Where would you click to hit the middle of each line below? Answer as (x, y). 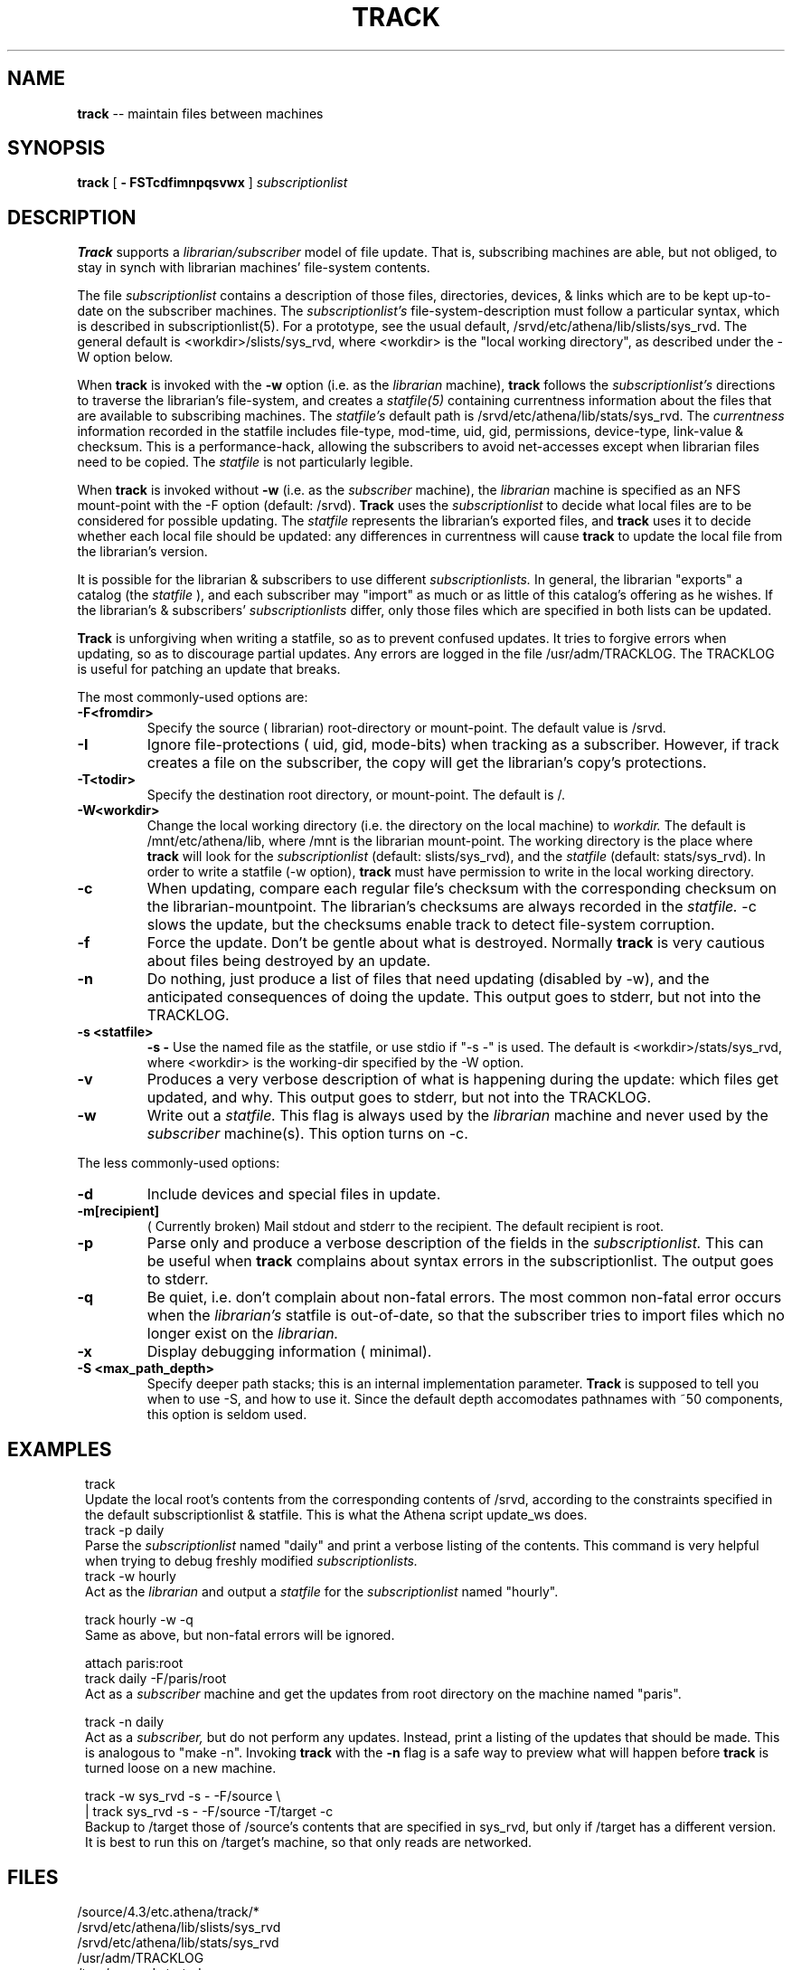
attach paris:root (134, 1663)
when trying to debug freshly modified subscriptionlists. (252, 1561)
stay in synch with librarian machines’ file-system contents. (254, 268)
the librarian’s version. (142, 552)
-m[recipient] (118, 1211)
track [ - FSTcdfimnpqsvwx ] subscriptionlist (212, 183)
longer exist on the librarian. (243, 1334)
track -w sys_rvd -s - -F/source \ (183, 1796)
